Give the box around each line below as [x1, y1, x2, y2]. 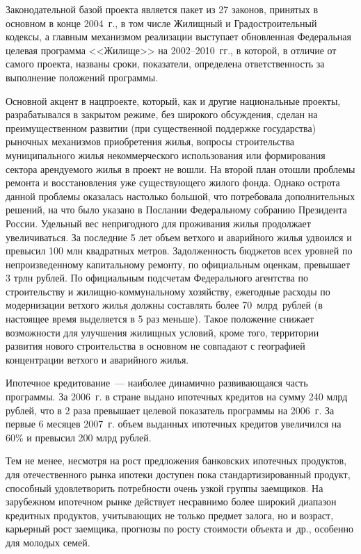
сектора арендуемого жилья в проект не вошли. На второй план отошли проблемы [6, 161, 355, 176]
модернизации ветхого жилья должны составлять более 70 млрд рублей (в [6, 298, 323, 312]
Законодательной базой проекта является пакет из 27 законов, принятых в [6, 2, 319, 16]
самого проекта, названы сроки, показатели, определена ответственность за [6, 56, 325, 71]
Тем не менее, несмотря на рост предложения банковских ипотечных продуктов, [6, 453, 347, 468]
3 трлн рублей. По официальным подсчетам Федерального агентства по [6, 270, 309, 285]
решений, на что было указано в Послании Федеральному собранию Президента [6, 202, 347, 217]
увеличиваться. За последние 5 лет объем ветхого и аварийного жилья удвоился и [6, 229, 352, 244]
